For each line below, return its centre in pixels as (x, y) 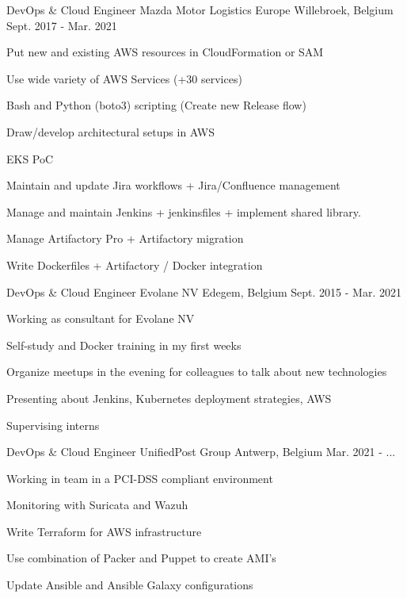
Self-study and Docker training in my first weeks (124, 345)
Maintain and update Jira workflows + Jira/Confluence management (173, 185)
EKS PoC (30, 158)
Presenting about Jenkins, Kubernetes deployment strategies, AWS (169, 398)
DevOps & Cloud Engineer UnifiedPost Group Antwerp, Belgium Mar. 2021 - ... (201, 452)
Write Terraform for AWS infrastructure (104, 531)
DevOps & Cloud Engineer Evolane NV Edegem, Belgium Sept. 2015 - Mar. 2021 (204, 291)
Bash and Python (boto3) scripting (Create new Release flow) (156, 105)
